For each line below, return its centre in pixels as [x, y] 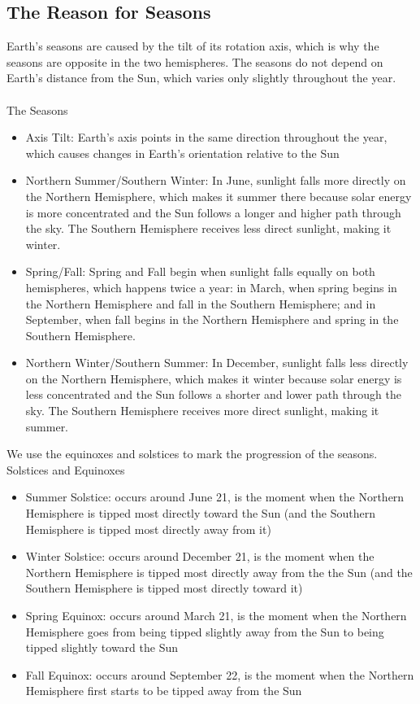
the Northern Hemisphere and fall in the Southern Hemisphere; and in [201, 303]
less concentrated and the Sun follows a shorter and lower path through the [213, 394]
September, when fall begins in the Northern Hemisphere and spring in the [212, 319]
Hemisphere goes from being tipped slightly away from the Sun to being [205, 631]
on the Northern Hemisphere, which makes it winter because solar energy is [214, 378]
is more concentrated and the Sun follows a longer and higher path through [213, 212]
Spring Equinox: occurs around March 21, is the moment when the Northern [216, 616]
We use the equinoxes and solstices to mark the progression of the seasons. [192, 454]
